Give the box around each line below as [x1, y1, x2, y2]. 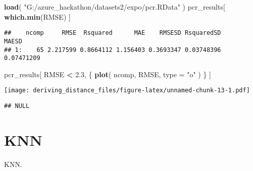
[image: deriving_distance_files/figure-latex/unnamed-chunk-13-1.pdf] [4, 87, 250, 94]
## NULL [4, 102, 30, 110]
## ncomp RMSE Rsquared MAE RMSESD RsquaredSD [4, 29, 221, 37]
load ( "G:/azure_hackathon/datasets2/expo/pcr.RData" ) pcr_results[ [4, 2, 225, 12]
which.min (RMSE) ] [4, 11, 71, 22]
